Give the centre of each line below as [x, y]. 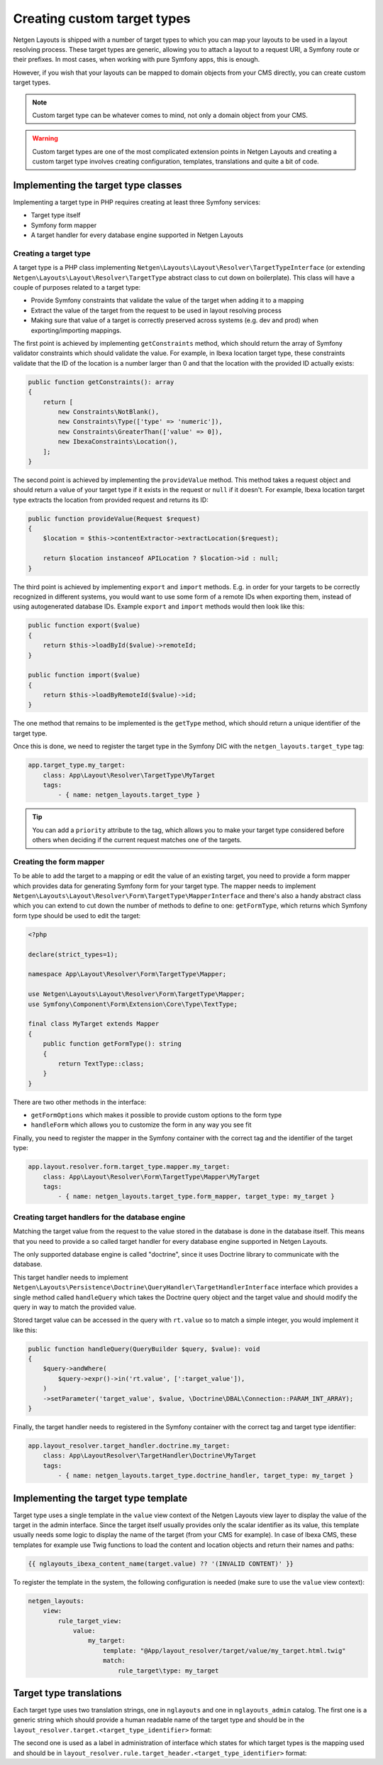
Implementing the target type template [100, 1498]
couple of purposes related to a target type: [77, 288]
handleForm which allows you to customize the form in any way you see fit [141, 1125]
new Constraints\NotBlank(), [109, 411]
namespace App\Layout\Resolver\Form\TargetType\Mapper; [127, 974]
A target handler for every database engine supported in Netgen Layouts [137, 235]
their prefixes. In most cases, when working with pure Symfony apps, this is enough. [137, 60]
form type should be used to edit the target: [77, 915]
